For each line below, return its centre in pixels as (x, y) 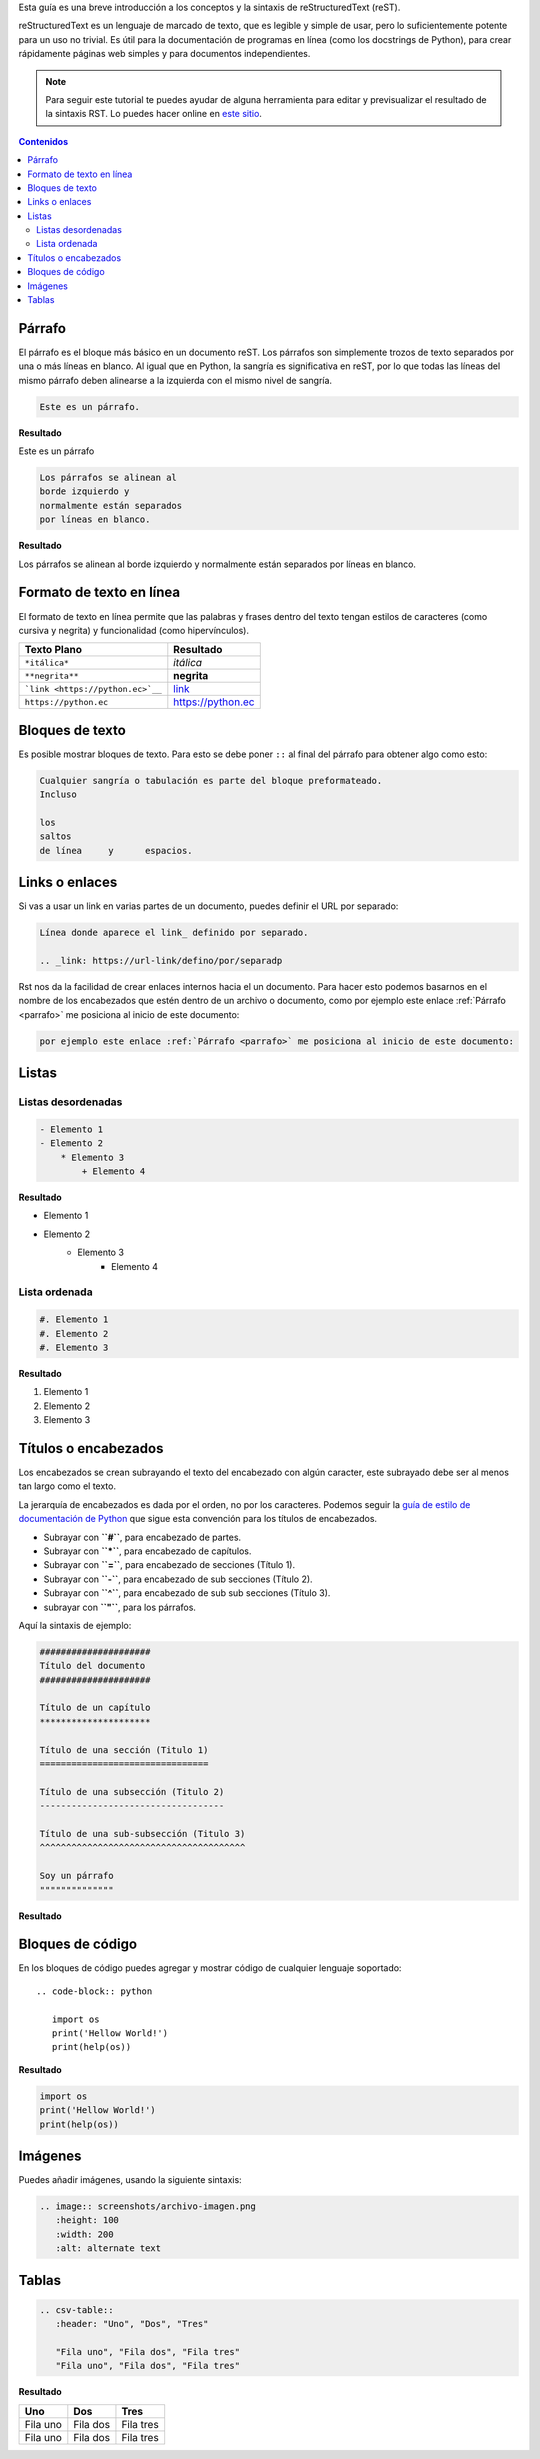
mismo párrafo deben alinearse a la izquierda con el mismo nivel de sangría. (175, 380)
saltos (55, 836)
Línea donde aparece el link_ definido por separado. (174, 933)
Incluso (58, 794)
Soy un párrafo (76, 1876)
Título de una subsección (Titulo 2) (132, 1791)
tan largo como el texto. (67, 1486)
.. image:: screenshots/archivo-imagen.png (148, 2206)
